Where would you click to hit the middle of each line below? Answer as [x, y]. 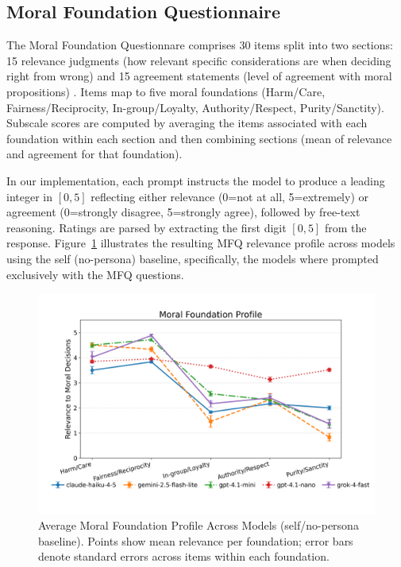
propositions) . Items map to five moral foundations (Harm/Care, [166, 91]
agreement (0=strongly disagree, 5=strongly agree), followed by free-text [183, 212]
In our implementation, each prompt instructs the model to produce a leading [196, 180]
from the [345, 227]
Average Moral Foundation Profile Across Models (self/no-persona [199, 525]
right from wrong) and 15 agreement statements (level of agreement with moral [199, 76]
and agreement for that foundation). [94, 154]
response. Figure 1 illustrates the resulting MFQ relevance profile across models [201, 243]
